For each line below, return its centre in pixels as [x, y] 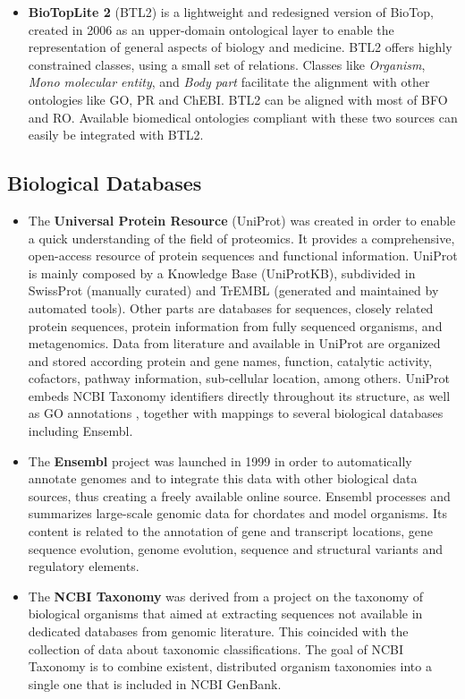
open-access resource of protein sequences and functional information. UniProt [243, 256]
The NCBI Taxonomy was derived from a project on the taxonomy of [226, 596]
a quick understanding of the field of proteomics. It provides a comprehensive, [241, 238]
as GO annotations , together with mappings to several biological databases [236, 413]
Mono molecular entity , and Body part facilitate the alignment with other [229, 82]
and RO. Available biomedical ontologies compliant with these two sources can [243, 117]
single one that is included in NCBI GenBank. [155, 683]
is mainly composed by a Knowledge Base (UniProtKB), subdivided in [222, 273]
